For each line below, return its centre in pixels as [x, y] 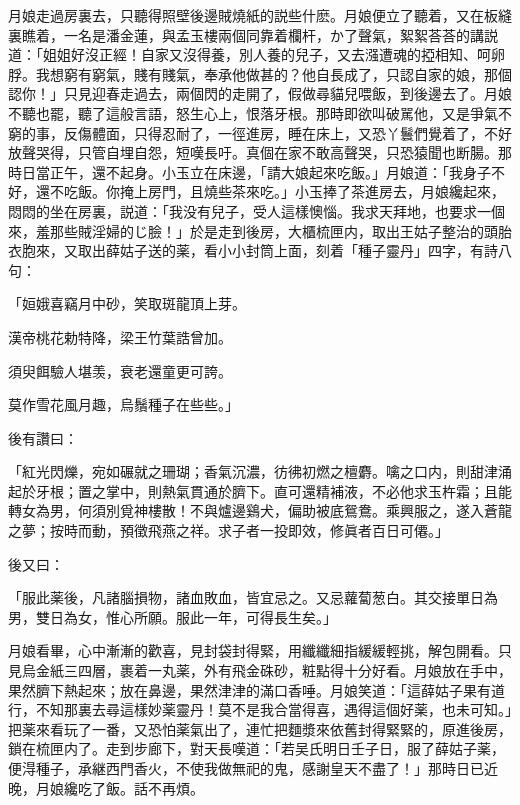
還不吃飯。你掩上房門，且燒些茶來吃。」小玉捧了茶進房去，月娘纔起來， [270, 191]
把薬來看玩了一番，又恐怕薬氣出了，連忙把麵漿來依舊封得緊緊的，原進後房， [260, 728]
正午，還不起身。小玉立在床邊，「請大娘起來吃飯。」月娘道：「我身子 [270, 171]
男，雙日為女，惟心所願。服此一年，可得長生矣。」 [172, 616]
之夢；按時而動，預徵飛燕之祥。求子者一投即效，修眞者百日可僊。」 [228, 530]
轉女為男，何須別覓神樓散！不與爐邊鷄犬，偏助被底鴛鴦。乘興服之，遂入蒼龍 [260, 510]
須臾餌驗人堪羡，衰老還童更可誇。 [120, 370]
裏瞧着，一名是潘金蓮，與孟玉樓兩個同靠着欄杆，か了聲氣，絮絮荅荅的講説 [253, 34]
